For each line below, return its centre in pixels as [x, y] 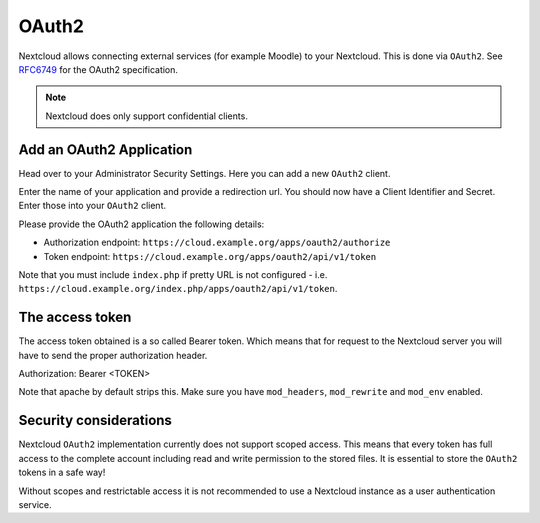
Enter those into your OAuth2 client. [92, 206]
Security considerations [95, 420]
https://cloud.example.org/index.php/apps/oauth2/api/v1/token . [178, 289]
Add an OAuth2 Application [105, 149]
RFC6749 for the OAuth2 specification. [98, 69]
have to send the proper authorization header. [113, 355]
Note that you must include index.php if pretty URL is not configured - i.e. [173, 274]
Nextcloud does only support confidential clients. [147, 116]
